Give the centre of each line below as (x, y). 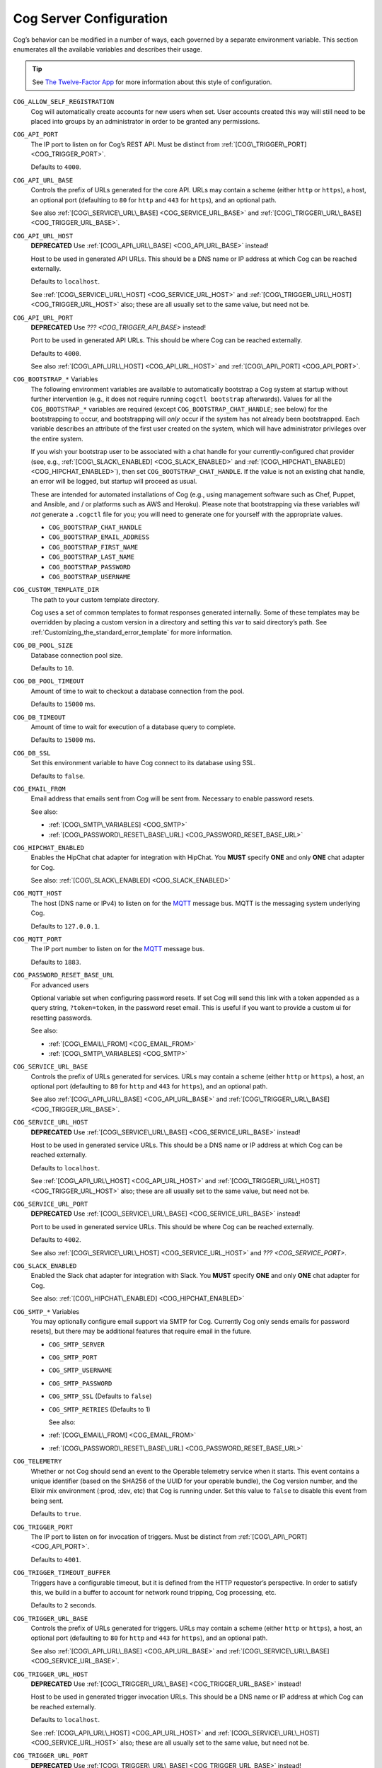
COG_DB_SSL (32, 753)
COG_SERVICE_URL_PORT (51, 1204)
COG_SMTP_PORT (73, 1357)
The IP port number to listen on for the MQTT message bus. (118, 949)
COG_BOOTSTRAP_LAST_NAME (91, 557)
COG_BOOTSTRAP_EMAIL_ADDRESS (99, 537)
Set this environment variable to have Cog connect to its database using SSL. (143, 763)
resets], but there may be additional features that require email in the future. (141, 1331)
